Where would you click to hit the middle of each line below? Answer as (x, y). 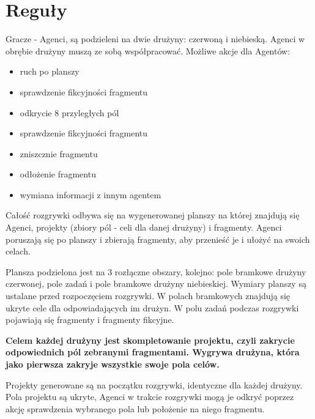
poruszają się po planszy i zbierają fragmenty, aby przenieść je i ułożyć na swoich (158, 239)
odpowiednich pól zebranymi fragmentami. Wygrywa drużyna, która (153, 352)
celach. (18, 251)
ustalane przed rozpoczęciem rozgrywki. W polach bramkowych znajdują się (148, 296)
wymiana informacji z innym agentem (91, 194)
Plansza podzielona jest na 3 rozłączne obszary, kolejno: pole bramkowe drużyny (156, 271)
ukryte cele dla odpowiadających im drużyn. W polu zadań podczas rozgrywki (152, 307)
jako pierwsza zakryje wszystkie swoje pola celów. (113, 364)
